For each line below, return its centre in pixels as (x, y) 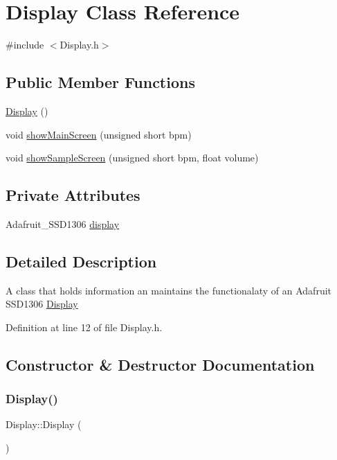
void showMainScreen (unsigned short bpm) (99, 134)
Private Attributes (73, 195)
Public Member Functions (100, 82)
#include (25, 45)
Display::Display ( (44, 424)
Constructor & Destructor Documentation (160, 364)
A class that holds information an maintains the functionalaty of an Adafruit (169, 290)
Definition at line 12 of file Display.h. (84, 327)
